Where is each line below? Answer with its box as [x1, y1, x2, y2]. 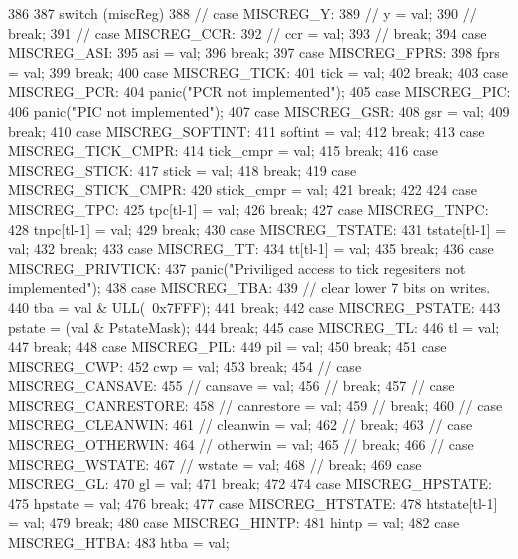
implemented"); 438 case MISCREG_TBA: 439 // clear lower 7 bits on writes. [8, 277, 491, 298]
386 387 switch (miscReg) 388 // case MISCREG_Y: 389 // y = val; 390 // [8, 3, 477, 23]
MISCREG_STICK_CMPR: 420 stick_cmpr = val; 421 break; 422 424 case [8, 179, 477, 200]
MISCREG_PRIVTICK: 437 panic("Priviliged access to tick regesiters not [8, 257, 466, 278]
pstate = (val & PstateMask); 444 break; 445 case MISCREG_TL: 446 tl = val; [8, 316, 500, 337]
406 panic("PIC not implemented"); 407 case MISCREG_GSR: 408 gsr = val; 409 [8, 100, 510, 121]
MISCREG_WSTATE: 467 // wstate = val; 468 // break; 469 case [8, 453, 422, 474]
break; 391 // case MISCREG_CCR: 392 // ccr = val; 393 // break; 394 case [8, 22, 487, 43]
